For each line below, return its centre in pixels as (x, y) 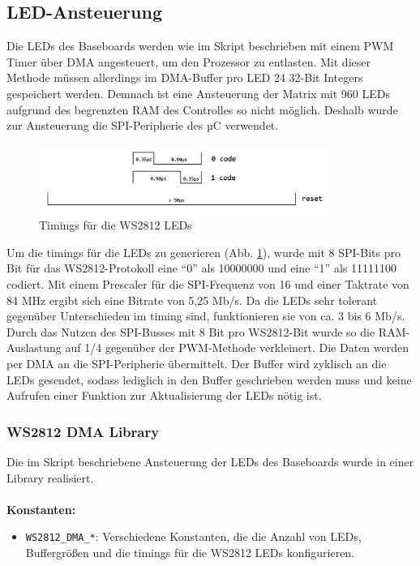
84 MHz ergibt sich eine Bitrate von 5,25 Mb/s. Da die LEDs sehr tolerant (192, 300)
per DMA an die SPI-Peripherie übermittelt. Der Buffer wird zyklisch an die (197, 363)
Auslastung (34, 347)
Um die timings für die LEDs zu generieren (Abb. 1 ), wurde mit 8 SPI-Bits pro (204, 252)
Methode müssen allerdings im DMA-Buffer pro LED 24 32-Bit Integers (185, 77)
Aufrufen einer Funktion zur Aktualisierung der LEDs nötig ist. (164, 395)
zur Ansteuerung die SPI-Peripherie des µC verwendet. (143, 125)
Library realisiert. (50, 477)
